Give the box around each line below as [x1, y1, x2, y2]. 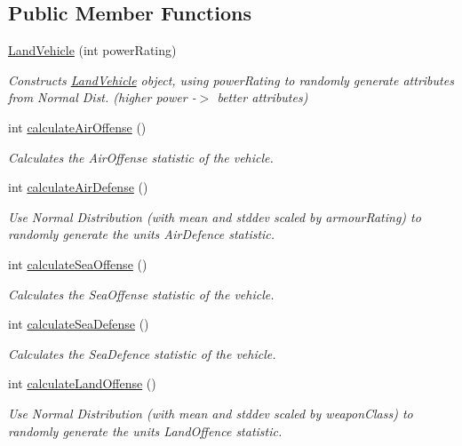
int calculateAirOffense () [8, 117, 147, 136]
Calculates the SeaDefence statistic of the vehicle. [8, 344, 276, 362]
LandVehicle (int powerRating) [8, 41, 177, 60]
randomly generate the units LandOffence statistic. [8, 421, 283, 440]
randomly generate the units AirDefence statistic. [8, 225, 275, 243]
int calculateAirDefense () [8, 178, 148, 196]
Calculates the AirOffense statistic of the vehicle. [8, 147, 274, 166]
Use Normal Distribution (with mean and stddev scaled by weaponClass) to [8, 403, 413, 422]
